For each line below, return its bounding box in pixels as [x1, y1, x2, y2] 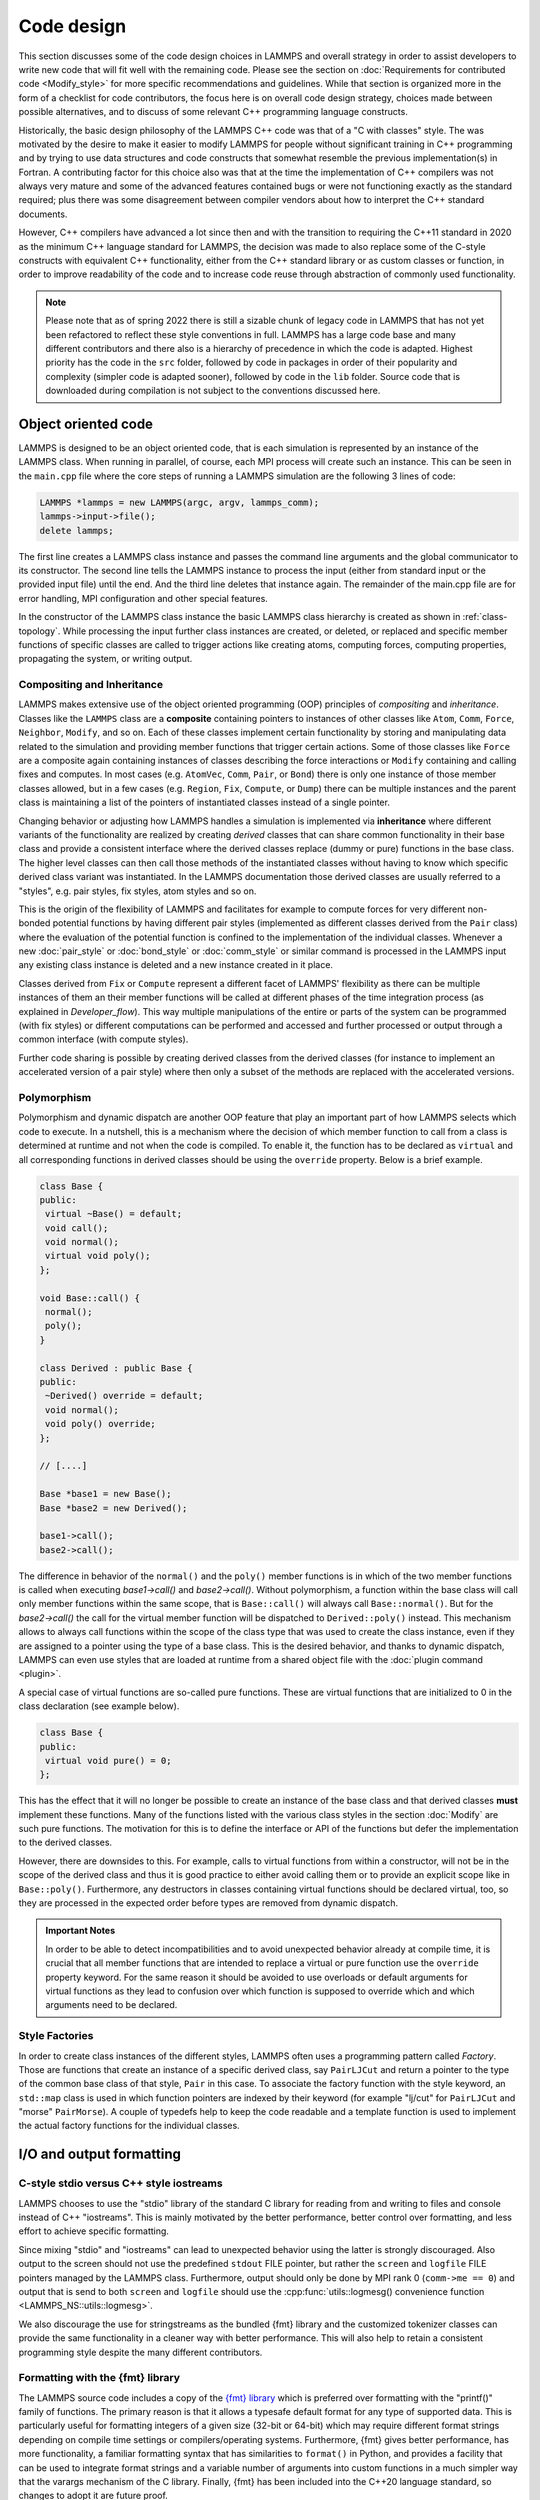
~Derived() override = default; [45, 1390, 204, 1402]
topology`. [18, 625, 61, 637]
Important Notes [45, 1925, 116, 1937]
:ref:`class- [462, 611, 508, 623]
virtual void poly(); [45, 1250, 151, 1262]
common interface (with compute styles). [18, 1033, 189, 1045]
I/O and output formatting [18, 2146, 182, 2163]
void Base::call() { [39, 1292, 140, 1304]
